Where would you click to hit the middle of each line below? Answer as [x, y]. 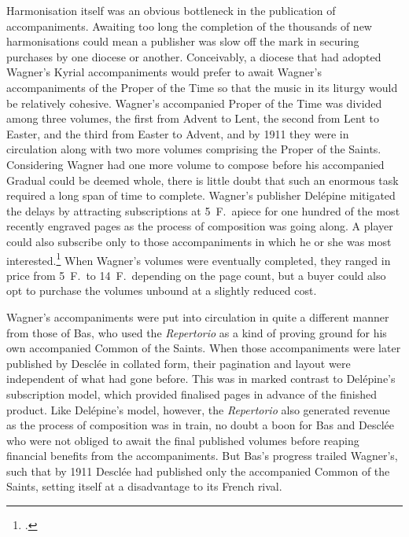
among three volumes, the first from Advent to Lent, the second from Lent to [193, 118]
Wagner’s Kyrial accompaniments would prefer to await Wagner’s [164, 72]
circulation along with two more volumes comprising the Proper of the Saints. [194, 149]
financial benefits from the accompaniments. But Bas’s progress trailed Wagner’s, [202, 456]
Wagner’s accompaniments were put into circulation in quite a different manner [198, 316]
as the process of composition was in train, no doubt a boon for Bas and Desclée [200, 425]
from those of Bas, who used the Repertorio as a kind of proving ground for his [197, 332]
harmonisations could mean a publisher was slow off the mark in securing [183, 41]
